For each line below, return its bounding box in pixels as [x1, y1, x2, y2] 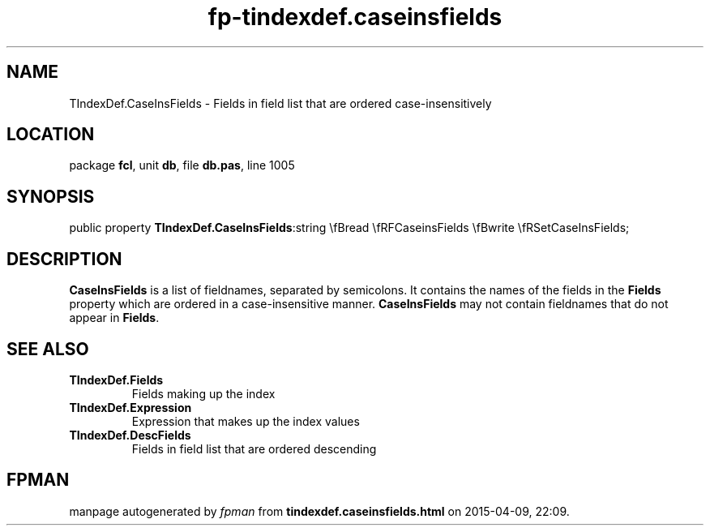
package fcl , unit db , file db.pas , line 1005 [69, 158, 295, 173]
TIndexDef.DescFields [69, 427, 191, 442]
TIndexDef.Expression [69, 400, 192, 414]
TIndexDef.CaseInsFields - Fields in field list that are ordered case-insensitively [69, 96, 492, 110]
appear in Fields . [69, 311, 160, 325]
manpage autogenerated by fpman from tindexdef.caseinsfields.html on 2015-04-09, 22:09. [69, 504, 570, 518]
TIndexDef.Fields [69, 372, 164, 387]
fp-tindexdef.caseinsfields [207, 3, 503, 31]
